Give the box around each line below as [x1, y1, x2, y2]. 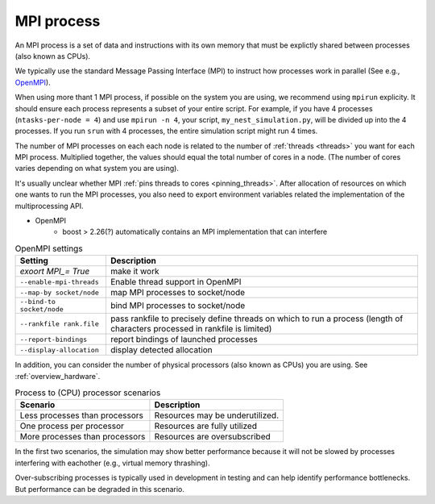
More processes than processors [19, 431, 146, 443]
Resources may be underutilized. [154, 410, 280, 421]
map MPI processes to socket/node [110, 287, 246, 298]
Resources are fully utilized [154, 420, 258, 431]
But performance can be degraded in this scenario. [14, 484, 184, 494]
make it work [110, 266, 159, 277]
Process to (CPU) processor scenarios [14, 387, 161, 398]
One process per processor [19, 420, 125, 431]
